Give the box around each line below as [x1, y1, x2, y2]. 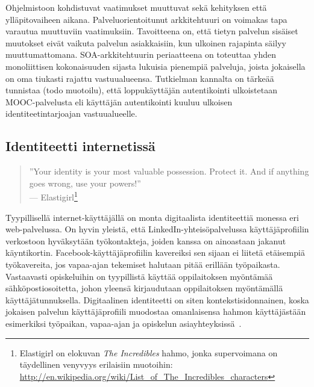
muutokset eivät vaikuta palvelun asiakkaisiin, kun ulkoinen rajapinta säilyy [5, 36, 286, 49]
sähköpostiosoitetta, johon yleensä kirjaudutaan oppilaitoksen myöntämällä [5, 282, 283, 294]
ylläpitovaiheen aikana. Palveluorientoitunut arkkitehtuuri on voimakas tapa [5, 13, 287, 25]
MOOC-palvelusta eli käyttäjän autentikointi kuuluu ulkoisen [5, 95, 233, 108]
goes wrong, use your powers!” [29, 176, 141, 189]
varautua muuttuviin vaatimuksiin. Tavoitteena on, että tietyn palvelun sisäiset [5, 25, 298, 37]
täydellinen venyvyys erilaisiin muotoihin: [19, 358, 173, 371]
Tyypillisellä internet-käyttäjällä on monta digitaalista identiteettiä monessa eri [5, 211, 299, 223]
